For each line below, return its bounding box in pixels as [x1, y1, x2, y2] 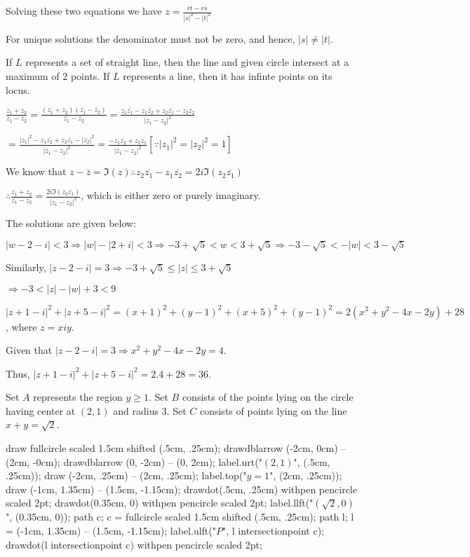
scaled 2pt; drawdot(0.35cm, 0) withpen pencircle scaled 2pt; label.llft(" [6, 495, 314, 510]
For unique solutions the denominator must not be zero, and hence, [6, 31, 295, 46]
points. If [70, 69, 110, 83]
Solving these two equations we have [6, 4, 162, 18]
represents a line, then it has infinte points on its [123, 69, 333, 83]
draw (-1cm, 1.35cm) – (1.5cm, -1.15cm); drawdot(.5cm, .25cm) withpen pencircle [6, 481, 357, 496]
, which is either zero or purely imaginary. [81, 188, 261, 202]
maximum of [6, 69, 60, 83]
